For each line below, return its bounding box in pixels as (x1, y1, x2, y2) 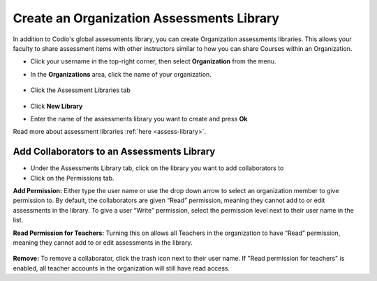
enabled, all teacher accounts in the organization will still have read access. (13, 264, 230, 272)
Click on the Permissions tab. (30, 174, 114, 182)
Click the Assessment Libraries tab (30, 86, 131, 94)
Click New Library (30, 102, 83, 110)
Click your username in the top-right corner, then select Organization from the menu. (30, 57, 276, 66)
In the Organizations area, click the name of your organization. (30, 70, 212, 78)
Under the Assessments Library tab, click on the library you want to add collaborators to (30, 164, 284, 172)
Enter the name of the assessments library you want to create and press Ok (30, 114, 248, 123)
